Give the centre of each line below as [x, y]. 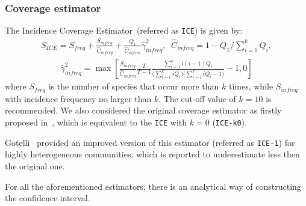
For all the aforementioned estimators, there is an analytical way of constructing [153, 186]
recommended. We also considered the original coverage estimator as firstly [143, 110]
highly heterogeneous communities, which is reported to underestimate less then [152, 154]
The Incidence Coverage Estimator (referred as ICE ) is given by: [124, 30]
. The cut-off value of [197, 98]
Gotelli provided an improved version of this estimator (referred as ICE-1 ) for [150, 142]
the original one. [35, 165]
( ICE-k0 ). [230, 122]
